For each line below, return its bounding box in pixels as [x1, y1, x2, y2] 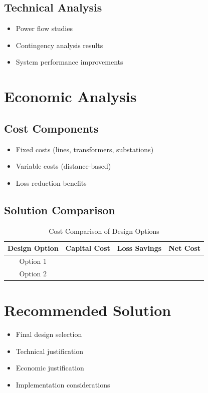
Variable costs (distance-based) [16, 161, 111, 171]
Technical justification [16, 345, 84, 356]
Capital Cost [65, 243, 110, 253]
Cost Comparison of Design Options [49, 225, 159, 236]
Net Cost [168, 243, 201, 253]
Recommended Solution [4, 300, 171, 320]
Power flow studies [16, 23, 73, 34]
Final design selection [16, 329, 82, 339]
